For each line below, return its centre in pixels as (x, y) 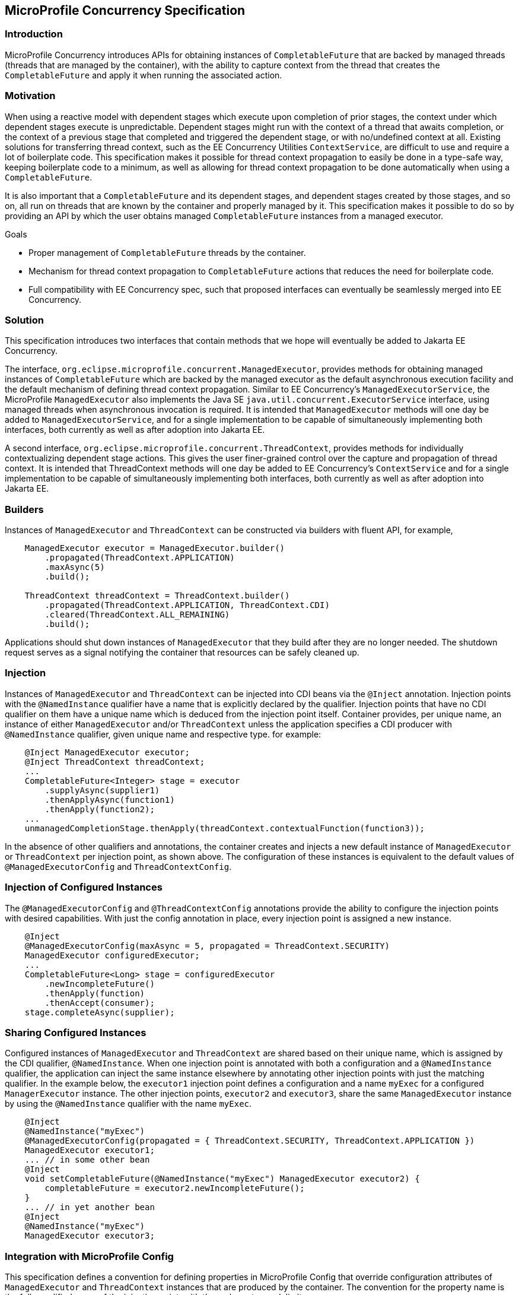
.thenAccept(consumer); (100, 1003)
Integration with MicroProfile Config (89, 1256)
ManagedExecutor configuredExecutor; (112, 955)
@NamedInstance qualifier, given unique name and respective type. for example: (163, 734)
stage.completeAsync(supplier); (100, 1012)
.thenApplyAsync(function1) (110, 800)
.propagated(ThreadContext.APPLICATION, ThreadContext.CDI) (187, 605)
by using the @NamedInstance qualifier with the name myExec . (128, 1104)
